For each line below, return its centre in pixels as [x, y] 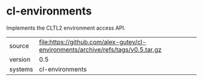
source [19, 45]
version [20, 59]
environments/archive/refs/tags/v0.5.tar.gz [100, 50]
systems [21, 69]
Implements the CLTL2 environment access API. [66, 28]
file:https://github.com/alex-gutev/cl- [93, 42]
